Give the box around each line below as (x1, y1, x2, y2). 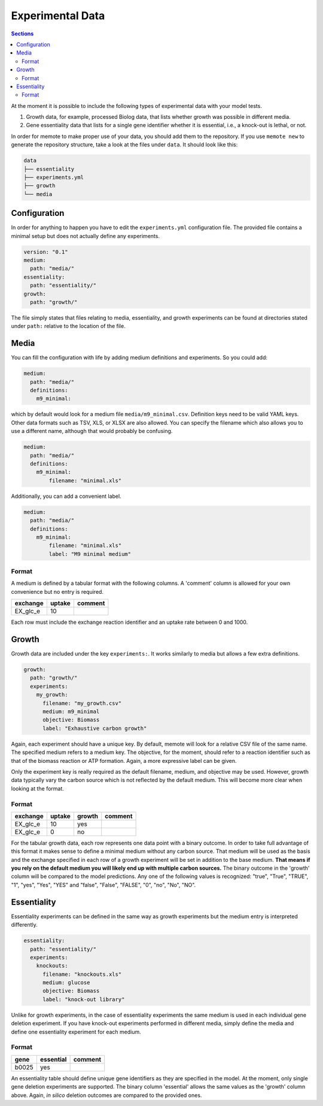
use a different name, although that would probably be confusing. (11, 428, 173, 435)
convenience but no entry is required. (11, 588, 104, 595)
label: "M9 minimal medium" (48, 551, 132, 557)
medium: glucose (42, 979, 90, 986)
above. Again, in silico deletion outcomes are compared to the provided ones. (11, 1092, 202, 1099)
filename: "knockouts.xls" (42, 970, 122, 978)
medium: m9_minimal (42, 708, 100, 715)
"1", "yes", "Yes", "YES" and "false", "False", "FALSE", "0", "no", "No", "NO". (11, 881, 196, 888)
